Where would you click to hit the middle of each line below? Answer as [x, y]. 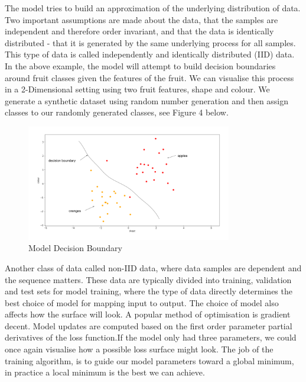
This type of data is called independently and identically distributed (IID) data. [150, 54]
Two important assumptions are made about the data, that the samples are [141, 19]
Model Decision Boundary [75, 248]
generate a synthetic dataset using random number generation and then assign [147, 100]
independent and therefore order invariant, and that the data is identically [139, 31]
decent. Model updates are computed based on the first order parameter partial [149, 325]
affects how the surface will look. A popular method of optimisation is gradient [148, 314]
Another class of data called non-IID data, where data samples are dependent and [153, 267]
